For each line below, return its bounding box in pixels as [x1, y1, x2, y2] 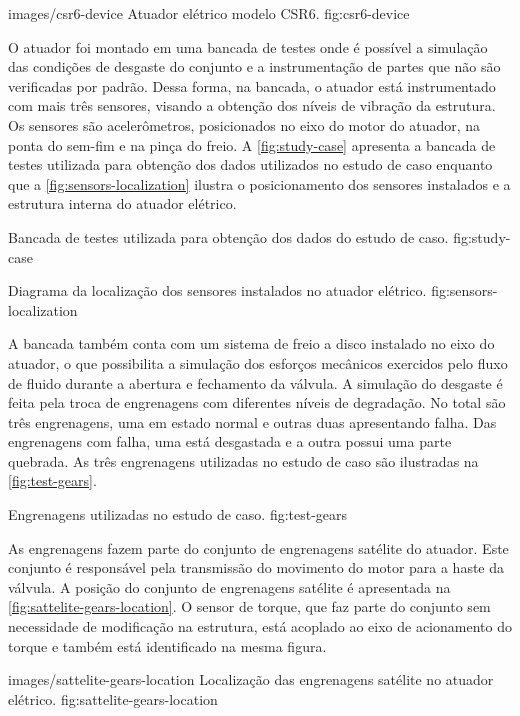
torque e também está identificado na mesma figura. [8, 635, 327, 656]
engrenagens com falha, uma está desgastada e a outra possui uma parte [8, 431, 452, 452]
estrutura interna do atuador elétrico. [8, 193, 237, 214]
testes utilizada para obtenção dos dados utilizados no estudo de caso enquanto [8, 154, 493, 175]
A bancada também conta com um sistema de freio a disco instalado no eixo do [8, 333, 495, 354]
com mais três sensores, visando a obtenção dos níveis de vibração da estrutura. [8, 95, 496, 116]
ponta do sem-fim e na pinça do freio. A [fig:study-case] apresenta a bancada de [8, 134, 496, 155]
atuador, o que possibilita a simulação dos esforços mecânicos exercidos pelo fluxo [8, 352, 508, 373]
